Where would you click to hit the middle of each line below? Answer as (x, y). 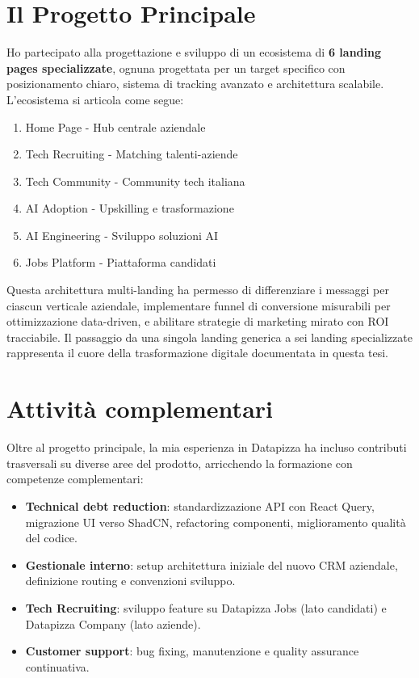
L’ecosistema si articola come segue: (95, 99)
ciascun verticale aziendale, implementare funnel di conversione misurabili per (199, 305)
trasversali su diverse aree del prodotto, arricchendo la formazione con (180, 463)
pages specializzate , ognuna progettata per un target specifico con (176, 67)
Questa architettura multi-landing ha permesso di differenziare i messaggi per (198, 290)
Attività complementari (140, 408)
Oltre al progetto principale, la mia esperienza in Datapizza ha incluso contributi (207, 447)
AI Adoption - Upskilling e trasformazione (130, 208)
